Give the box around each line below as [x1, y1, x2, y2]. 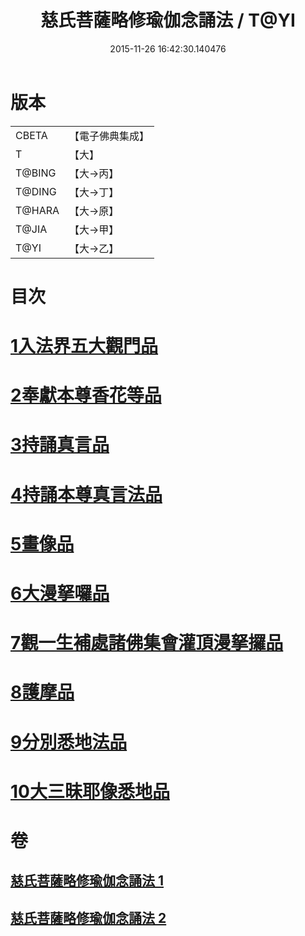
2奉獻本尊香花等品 [10, 384, 162, 407]
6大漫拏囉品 [10, 582, 110, 605]
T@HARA [15, 203, 60, 217]
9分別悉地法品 [10, 731, 128, 753]
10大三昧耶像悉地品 [10, 780, 170, 803]
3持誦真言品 [10, 434, 110, 456]
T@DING [15, 184, 57, 198]
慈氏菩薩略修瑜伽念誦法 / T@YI [40, 9, 296, 32]
